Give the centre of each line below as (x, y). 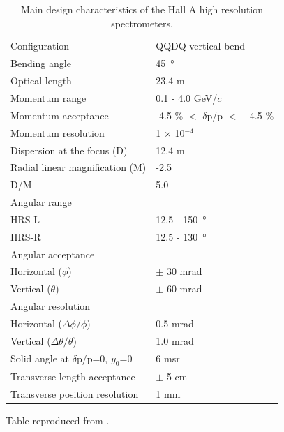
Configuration (40, 46)
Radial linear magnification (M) (79, 167)
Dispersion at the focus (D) (69, 150)
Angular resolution (51, 306)
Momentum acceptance (60, 115)
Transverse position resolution (75, 393)
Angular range (41, 202)
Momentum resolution (58, 132)
